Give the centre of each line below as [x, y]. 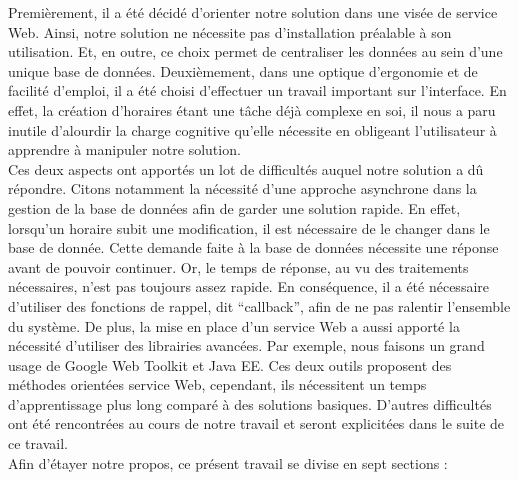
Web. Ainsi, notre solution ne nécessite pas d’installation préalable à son [230, 31]
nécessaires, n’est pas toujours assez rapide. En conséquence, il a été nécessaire [248, 286]
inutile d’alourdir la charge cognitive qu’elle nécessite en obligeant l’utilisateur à [252, 129]
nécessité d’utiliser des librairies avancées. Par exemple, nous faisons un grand [246, 345]
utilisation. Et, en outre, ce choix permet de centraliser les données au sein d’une [255, 51]
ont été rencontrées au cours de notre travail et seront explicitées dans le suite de [256, 423]
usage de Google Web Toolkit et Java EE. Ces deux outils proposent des [230, 364]
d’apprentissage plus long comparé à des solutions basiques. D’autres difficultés [250, 403]
